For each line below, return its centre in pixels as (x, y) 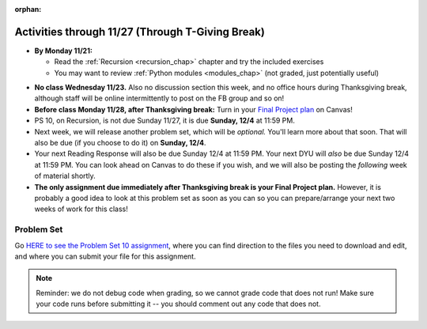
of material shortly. (65, 176)
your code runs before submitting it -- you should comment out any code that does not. (178, 304)
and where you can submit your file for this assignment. (106, 256)
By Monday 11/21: (63, 51)
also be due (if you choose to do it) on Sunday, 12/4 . (120, 143)
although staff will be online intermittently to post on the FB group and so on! (159, 98)
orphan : (28, 9)
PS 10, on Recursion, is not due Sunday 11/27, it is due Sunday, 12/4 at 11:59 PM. (165, 121)
